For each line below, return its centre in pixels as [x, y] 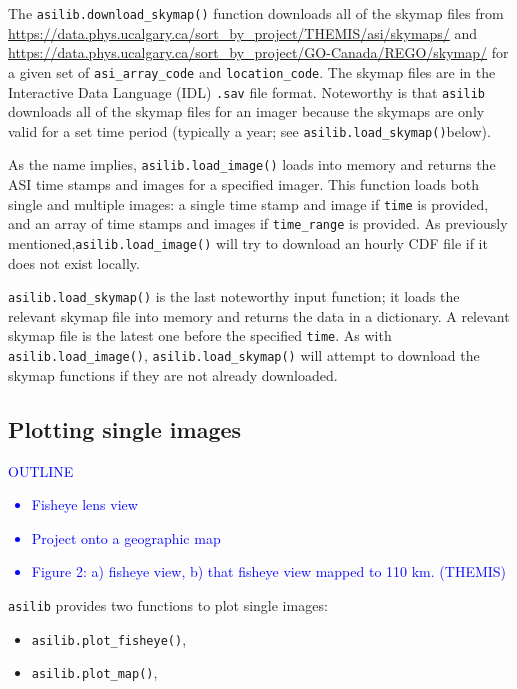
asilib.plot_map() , [94, 672]
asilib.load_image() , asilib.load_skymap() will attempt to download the [244, 355]
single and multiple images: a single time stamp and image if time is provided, [248, 203]
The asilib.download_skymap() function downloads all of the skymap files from [256, 13]
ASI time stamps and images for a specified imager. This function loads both [244, 184]
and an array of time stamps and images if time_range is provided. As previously [258, 223]
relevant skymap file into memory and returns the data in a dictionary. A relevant [259, 315]
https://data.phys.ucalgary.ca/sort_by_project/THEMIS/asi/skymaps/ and [243, 32]
